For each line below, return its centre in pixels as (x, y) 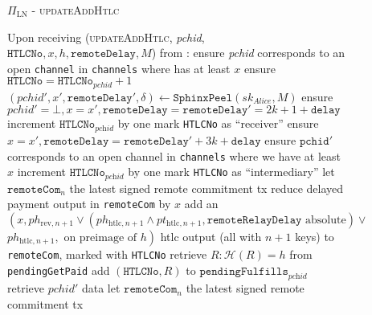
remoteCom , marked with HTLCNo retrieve (107, 254)
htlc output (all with (211, 236)
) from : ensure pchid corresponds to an (248, 53)
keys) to (315, 236)
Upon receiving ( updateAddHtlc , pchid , (106, 37)
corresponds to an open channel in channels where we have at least (174, 155)
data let (101, 288)
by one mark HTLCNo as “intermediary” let (231, 172)
